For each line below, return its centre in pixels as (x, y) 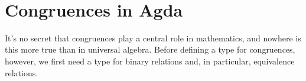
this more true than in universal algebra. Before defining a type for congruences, (150, 49)
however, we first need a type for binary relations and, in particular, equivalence (150, 61)
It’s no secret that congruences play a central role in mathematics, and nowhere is (153, 38)
